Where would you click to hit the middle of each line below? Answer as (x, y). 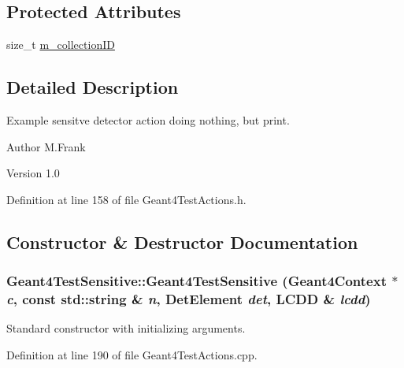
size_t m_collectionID (61, 45)
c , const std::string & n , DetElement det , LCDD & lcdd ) (189, 299)
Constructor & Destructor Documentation (182, 242)
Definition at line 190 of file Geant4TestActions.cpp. (132, 354)
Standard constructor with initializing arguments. (126, 328)
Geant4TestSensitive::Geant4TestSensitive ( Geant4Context (196, 281)
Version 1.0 (33, 173)
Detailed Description (93, 87)
